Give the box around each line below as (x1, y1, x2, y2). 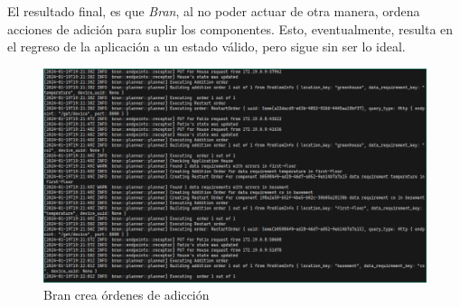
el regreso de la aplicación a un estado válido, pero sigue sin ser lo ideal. (7, 37, 406, 56)
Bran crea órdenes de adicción (43, 285, 210, 304)
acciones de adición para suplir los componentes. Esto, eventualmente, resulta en (7, 19, 454, 38)
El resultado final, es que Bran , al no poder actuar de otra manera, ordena (7, 2, 420, 20)
